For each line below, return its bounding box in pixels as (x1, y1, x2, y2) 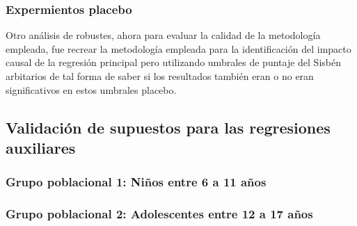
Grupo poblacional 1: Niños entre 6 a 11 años (6, 173, 267, 191)
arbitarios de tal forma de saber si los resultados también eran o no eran (6, 69, 314, 83)
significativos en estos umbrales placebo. (6, 82, 177, 97)
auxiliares (6, 136, 76, 158)
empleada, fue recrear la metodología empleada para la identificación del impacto (6, 41, 351, 56)
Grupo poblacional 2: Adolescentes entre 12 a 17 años (6, 205, 313, 223)
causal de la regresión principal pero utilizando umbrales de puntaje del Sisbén (6, 55, 341, 70)
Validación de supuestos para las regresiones (6, 116, 331, 138)
